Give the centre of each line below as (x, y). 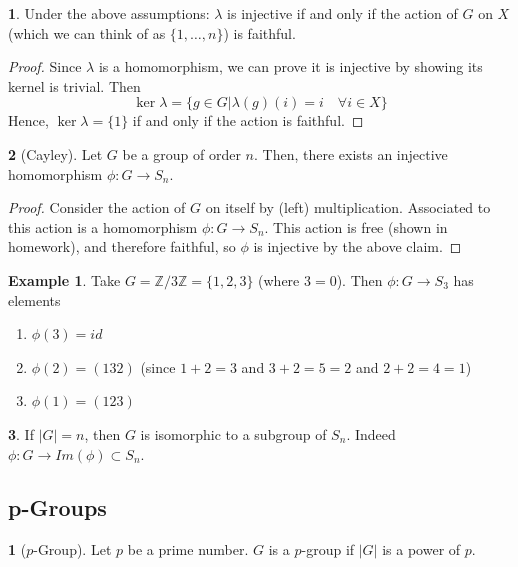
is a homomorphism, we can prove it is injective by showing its (290, 66)
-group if (328, 549)
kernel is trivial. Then (74, 85)
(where (279, 279)
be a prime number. (188, 549)
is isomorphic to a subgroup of (233, 433)
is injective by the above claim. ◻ (357, 246)
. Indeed (371, 433)
